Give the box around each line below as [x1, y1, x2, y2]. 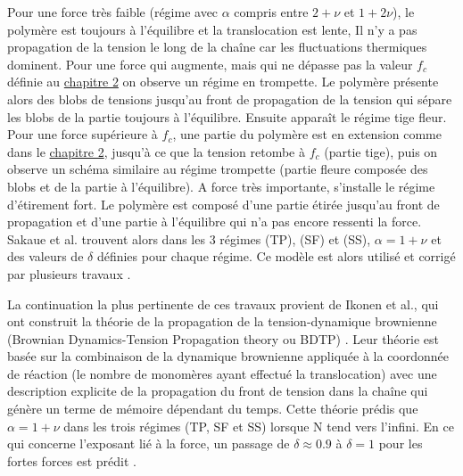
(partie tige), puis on [324, 142, 438, 160]
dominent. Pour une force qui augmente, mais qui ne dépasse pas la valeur [7, 54, 413, 73]
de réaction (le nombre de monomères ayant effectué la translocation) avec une [7, 364, 437, 382]
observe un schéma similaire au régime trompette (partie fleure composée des [7, 160, 428, 178]
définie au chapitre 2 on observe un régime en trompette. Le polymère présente [7, 72, 439, 91]
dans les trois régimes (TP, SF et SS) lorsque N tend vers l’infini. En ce [63, 416, 454, 435]
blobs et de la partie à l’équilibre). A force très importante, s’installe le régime [7, 176, 435, 195]
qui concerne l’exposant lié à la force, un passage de [7, 434, 290, 453]
